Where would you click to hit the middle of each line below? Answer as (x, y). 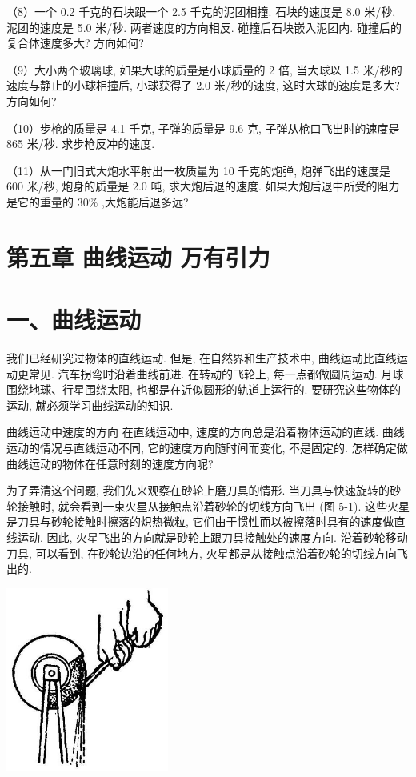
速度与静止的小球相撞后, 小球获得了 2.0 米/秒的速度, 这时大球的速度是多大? (203, 85)
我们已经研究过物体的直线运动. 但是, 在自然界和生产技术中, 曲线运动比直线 (202, 358)
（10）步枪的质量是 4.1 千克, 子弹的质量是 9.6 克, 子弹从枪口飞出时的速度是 (203, 128)
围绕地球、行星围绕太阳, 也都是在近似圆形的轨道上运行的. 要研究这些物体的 (204, 389)
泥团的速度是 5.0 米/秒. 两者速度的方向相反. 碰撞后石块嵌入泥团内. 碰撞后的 (204, 27)
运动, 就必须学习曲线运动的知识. (90, 405)
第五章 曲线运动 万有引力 (138, 256)
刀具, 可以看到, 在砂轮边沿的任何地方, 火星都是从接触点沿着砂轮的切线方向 (202, 553)
